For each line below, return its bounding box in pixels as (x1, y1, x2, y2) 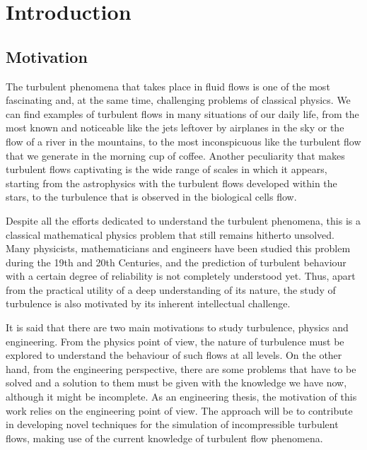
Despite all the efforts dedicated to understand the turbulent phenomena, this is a (6, 213, 361, 227)
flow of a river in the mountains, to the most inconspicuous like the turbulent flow (6, 134, 361, 148)
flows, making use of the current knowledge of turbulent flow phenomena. (6, 430, 323, 445)
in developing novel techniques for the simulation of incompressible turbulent (6, 417, 339, 432)
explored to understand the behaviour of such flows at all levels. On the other (6, 348, 342, 362)
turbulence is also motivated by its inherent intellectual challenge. (6, 296, 291, 311)
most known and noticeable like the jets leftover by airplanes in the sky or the (6, 120, 344, 135)
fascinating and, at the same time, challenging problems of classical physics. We (6, 93, 351, 107)
